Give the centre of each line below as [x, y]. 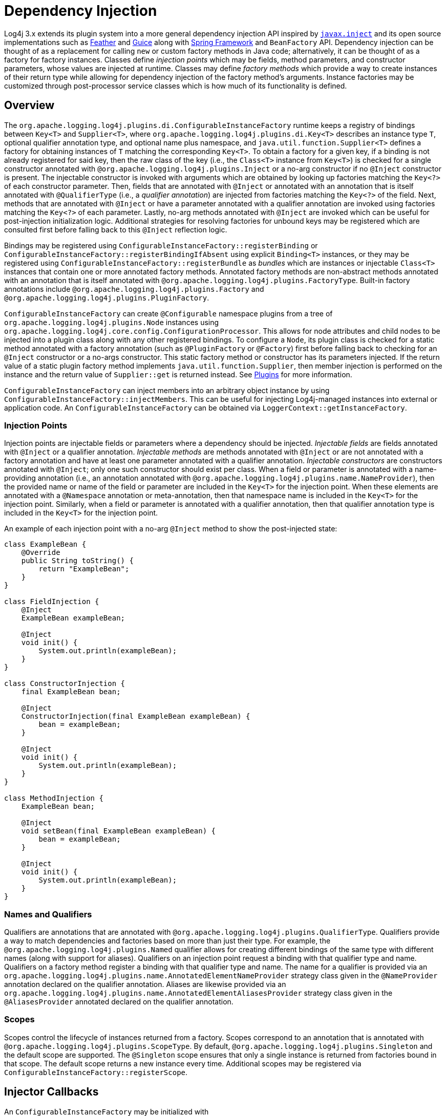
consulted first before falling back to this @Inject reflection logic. [116, 229]
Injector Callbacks [51, 1092]
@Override [41, 553]
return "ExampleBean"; [84, 569]
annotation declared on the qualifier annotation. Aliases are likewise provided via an [145, 984]
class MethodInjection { [54, 798]
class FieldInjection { [52, 602]
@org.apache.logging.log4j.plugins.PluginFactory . [107, 297]
